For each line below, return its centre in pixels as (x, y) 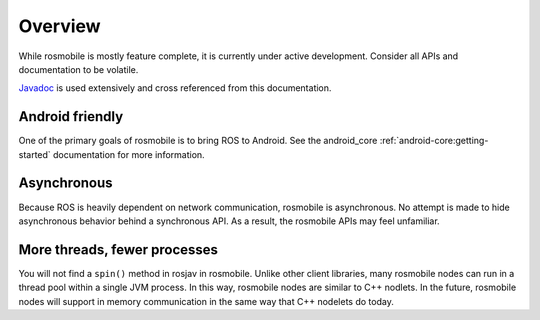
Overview (59, 26)
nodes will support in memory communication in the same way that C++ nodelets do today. (206, 301)
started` (35, 154)
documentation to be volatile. (78, 69)
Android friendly (71, 116)
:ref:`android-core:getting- (434, 141)
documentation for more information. (129, 154)
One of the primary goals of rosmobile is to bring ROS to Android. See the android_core (198, 141)
